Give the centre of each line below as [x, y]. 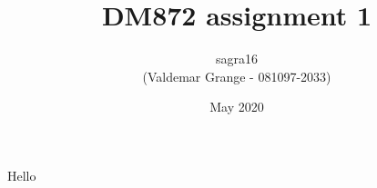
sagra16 [236, 59]
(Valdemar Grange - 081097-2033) [237, 76]
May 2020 [237, 107]
